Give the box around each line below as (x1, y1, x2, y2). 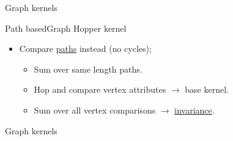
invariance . (174, 103, 215, 116)
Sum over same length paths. (34, 62, 142, 75)
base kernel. (185, 83, 229, 96)
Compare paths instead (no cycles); (19, 42, 152, 55)
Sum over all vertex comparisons (34, 103, 156, 116)
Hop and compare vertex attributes (34, 83, 166, 96)
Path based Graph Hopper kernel (5, 21, 127, 34)
